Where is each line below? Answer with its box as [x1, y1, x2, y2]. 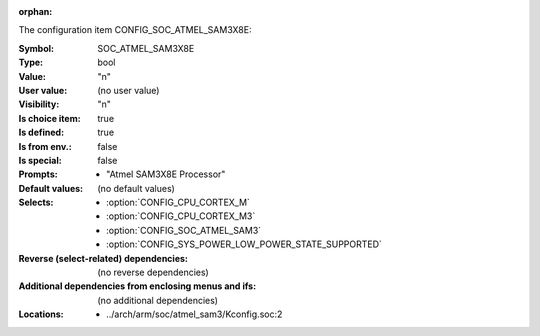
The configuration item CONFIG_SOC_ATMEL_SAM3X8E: [18, 24, 252, 36]
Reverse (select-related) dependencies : [18, 252, 189, 264]
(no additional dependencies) [97, 294, 219, 306]
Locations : [18, 308, 64, 320]
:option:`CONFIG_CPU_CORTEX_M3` [106, 210, 256, 222]
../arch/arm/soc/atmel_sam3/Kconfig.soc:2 [106, 308, 283, 320]
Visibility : [18, 98, 60, 110]
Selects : [18, 196, 54, 209]
